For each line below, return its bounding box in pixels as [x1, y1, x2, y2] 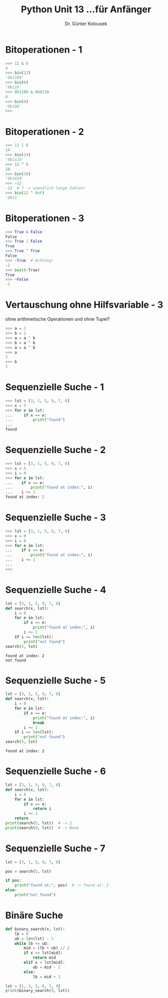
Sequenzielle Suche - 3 [5, 512, 106, 523]
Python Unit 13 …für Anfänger [20, 4, 152, 15]
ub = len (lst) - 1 [14, 936, 54, 941]
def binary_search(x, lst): [5, 926, 66, 931]
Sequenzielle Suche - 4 [5, 584, 107, 596]
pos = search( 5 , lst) [5, 869, 52, 874]
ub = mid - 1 [32, 965, 60, 970]
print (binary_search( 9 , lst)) [5, 988, 70, 993]
